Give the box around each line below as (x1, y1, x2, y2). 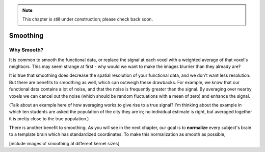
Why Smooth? (9, 46, 44, 53)
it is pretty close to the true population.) (9, 115, 89, 122)
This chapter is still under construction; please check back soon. (22, 16, 153, 22)
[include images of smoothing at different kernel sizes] (9, 140, 120, 146)
